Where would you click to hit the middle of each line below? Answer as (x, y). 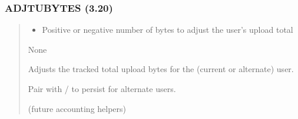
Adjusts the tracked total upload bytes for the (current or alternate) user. (161, 69)
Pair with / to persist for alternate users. (102, 89)
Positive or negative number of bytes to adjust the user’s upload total (168, 30)
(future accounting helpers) (77, 108)
